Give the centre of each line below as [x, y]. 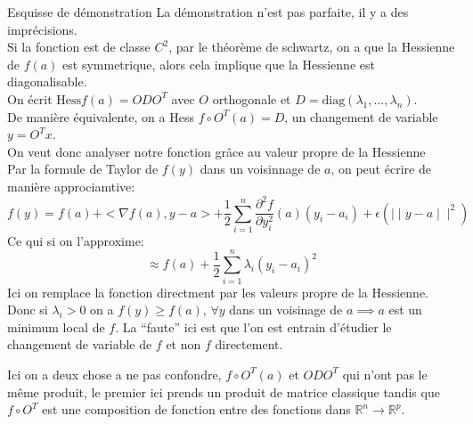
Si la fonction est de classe [79, 47]
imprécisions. [42, 29]
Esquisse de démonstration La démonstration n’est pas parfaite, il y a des [208, 12]
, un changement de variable [361, 116]
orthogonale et [252, 98]
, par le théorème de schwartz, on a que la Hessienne [312, 47]
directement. [249, 344]
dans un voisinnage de [260, 169]
